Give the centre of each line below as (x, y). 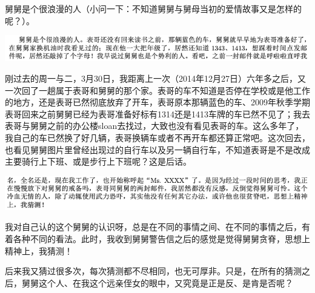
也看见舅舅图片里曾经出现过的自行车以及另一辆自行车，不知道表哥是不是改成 (157, 149)
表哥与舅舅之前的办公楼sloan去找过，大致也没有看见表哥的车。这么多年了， (154, 126)
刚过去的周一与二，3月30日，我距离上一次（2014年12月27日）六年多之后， (151, 78)
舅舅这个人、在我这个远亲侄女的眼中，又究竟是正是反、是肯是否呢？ (157, 282)
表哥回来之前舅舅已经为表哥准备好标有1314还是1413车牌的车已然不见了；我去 (157, 114)
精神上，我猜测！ (39, 250)
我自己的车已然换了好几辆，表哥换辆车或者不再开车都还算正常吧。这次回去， (157, 138)
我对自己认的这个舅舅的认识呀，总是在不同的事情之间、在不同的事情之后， (153, 227)
